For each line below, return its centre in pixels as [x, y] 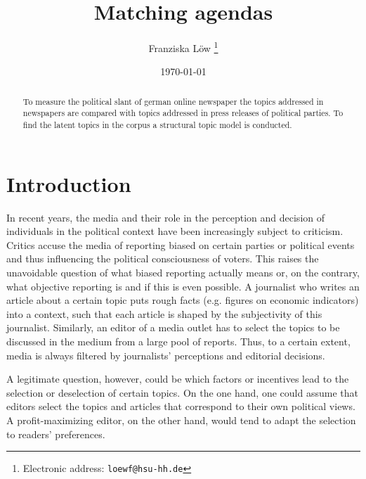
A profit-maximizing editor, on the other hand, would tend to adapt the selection [181, 420]
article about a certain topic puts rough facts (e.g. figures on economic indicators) [183, 300]
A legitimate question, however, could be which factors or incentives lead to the [178, 379]
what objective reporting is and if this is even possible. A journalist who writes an [183, 286]
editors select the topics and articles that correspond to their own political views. [181, 406]
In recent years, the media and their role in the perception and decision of [166, 217]
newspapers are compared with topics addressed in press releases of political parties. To [183, 113]
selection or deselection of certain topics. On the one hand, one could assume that [182, 392]
